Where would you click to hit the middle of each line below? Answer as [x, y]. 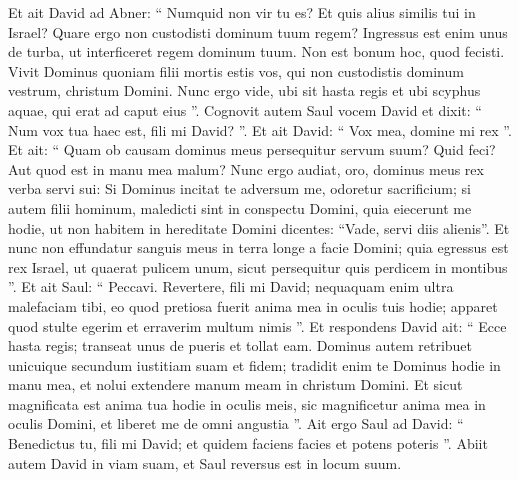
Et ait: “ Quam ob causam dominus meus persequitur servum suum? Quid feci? [252, 149]
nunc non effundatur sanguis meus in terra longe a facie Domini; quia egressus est [258, 247]
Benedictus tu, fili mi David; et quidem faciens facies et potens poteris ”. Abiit [248, 443]
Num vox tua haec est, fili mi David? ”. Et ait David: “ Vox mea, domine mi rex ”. [260, 129]
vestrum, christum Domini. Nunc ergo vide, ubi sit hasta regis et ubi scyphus [244, 90]
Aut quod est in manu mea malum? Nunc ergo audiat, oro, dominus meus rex [246, 168]
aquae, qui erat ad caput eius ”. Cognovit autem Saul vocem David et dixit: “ [245, 109]
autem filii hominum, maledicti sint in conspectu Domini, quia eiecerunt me [240, 207]
